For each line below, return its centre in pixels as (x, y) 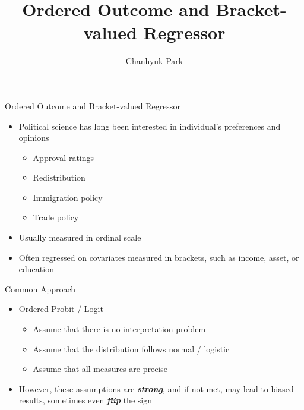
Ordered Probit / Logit (61, 309)
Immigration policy (68, 197)
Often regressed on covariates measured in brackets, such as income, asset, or (159, 257)
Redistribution (59, 177)
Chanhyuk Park (154, 61)
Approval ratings (64, 157)
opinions (34, 138)
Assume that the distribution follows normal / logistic (131, 348)
